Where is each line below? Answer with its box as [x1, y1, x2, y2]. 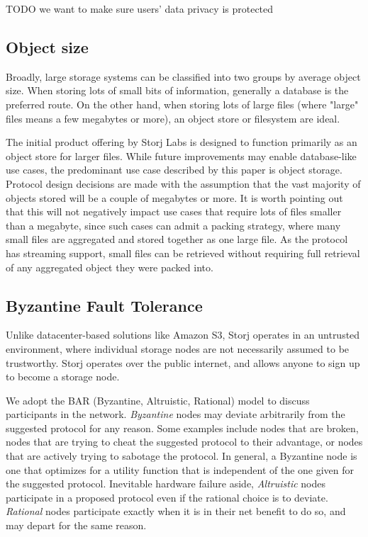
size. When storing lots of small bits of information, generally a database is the [6, 83, 349, 98]
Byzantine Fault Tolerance [6, 294, 203, 316]
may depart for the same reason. [6, 518, 147, 533]
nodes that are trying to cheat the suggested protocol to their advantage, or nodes [6, 434, 363, 449]
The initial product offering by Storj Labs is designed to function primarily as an [6, 135, 357, 149]
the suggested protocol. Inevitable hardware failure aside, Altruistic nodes [6, 476, 325, 491]
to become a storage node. [6, 369, 120, 384]
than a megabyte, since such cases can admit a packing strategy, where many [6, 217, 341, 232]
